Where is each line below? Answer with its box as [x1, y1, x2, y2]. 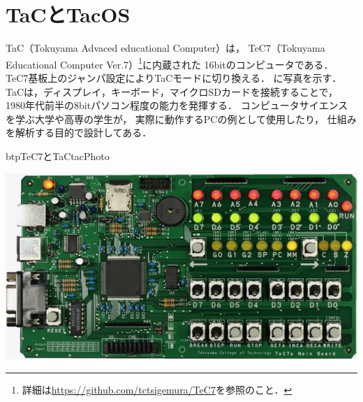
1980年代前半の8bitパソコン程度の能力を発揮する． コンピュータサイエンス [6, 98, 348, 113]
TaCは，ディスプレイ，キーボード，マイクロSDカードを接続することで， [6, 84, 339, 99]
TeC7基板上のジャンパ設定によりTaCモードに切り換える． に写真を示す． [6, 70, 342, 85]
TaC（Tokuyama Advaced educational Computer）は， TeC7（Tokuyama [6, 41, 325, 55]
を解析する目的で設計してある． [6, 125, 152, 140]
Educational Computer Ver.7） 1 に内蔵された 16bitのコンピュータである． [6, 55, 334, 71]
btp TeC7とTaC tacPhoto [6, 148, 110, 163]
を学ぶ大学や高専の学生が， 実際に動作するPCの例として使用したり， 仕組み [6, 111, 357, 126]
